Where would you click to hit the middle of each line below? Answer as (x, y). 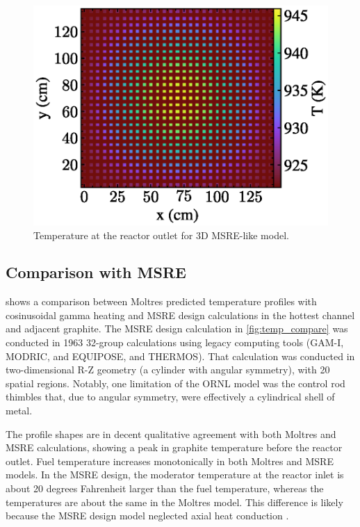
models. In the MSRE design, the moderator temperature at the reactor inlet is (175, 475)
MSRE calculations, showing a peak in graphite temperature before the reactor (174, 447)
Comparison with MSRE (96, 272)
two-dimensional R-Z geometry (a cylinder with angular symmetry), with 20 (168, 370)
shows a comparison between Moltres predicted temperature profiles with (161, 301)
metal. (19, 411)
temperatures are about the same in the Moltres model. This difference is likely (174, 502)
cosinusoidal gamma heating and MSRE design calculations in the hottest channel (180, 315)
